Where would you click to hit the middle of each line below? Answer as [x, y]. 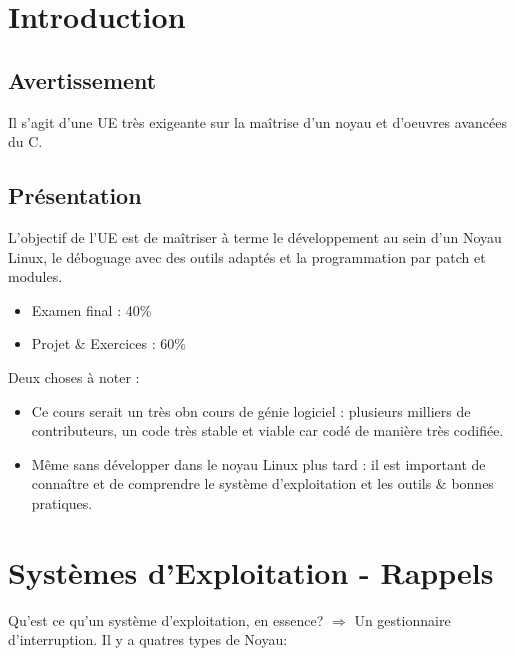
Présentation [75, 195]
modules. [35, 276]
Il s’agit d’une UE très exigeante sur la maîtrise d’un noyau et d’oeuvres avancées [257, 121]
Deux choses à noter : [74, 376]
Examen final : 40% [91, 309]
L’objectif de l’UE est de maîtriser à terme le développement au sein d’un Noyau [255, 236]
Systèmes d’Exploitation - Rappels [251, 571]
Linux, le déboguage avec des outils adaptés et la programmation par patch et [247, 256]
